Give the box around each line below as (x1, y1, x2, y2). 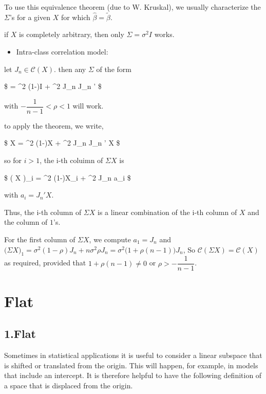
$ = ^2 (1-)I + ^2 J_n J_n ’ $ (4, 81, 102, 92)
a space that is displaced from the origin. (4, 380, 133, 390)
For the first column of (4, 234, 75, 244)
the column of (4, 217, 48, 227)
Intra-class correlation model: (16, 46, 108, 57)
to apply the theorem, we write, (4, 120, 104, 131)
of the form (96, 63, 131, 74)
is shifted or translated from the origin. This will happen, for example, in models (4, 360, 258, 370)
